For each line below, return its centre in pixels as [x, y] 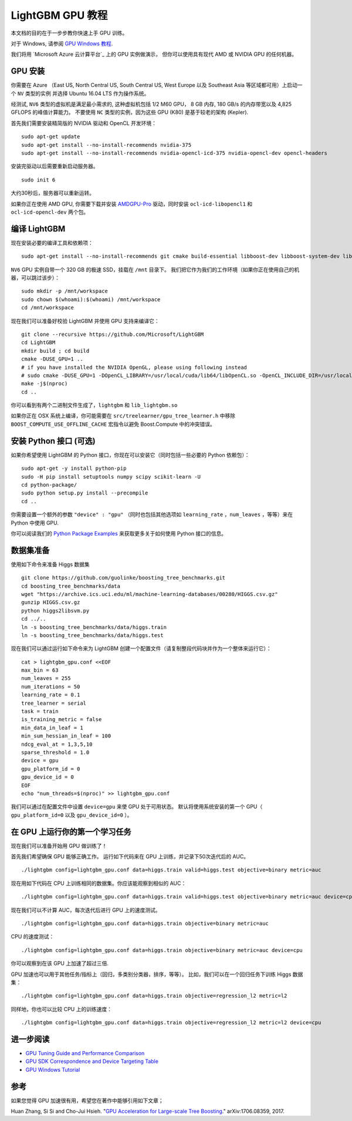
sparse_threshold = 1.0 [55, 753]
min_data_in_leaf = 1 [52, 728]
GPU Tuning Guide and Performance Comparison [85, 1053]
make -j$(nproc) [45, 384]
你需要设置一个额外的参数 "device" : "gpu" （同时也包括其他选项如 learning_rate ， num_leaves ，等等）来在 [152, 514]
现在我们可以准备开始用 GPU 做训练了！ [59, 846]
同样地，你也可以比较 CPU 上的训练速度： [62, 1009]
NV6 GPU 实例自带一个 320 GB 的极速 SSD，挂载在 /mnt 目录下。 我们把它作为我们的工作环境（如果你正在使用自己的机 [155, 270]
